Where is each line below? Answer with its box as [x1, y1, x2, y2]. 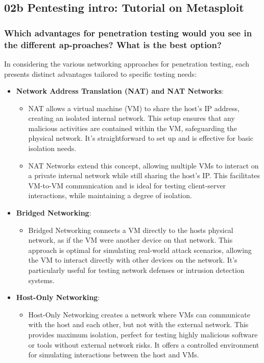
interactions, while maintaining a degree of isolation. [28, 190, 192, 201]
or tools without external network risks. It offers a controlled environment [28, 339, 259, 350]
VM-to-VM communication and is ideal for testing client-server [28, 180, 226, 190]
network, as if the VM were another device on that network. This [28, 234, 233, 245]
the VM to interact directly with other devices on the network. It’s [28, 254, 237, 265]
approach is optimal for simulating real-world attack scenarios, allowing [28, 244, 252, 255]
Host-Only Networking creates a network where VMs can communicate [28, 309, 250, 319]
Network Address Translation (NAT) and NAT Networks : [16, 86, 224, 96]
